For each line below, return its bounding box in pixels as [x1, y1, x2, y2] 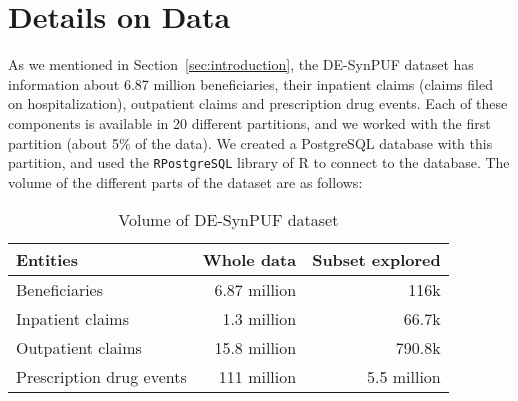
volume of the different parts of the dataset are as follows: [8, 171, 363, 192]
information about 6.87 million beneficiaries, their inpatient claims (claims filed [8, 73, 493, 94]
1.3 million [222, 307, 297, 331]
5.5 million [366, 365, 441, 389]
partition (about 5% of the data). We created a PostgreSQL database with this [8, 132, 493, 153]
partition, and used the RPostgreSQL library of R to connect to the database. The [8, 152, 510, 173]
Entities [16, 248, 79, 272]
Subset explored [312, 248, 441, 272]
